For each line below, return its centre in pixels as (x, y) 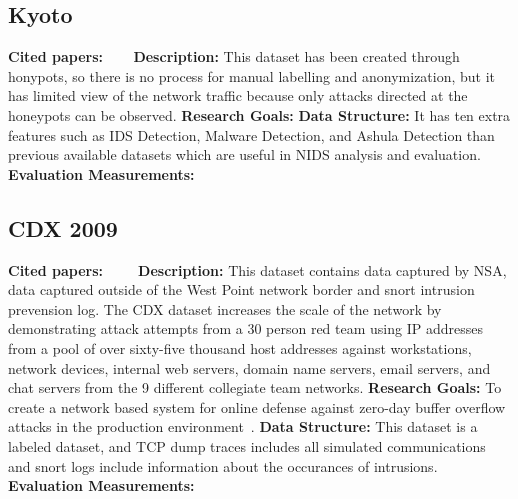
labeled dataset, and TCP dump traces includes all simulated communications (247, 445)
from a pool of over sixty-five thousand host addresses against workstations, (240, 347)
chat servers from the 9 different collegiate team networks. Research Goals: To (255, 387)
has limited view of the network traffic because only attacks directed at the (238, 95)
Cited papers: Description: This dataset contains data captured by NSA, (257, 269)
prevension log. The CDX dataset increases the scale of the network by (225, 308)
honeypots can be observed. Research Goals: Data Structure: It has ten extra (259, 114)
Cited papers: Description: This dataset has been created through (234, 56)
